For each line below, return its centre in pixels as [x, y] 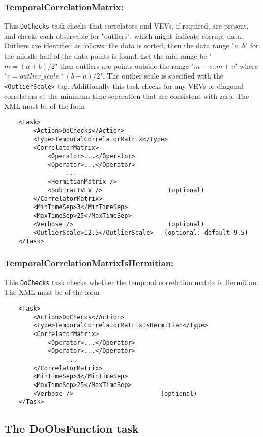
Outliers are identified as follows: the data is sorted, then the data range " [119, 46]
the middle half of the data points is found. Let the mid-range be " [108, 56]
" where [246, 66]
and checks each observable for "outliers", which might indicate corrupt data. [124, 35]
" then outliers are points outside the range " [124, 66]
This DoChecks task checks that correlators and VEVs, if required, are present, [126, 26]
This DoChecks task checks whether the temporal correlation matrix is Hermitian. [131, 282]
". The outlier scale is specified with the [162, 76]
